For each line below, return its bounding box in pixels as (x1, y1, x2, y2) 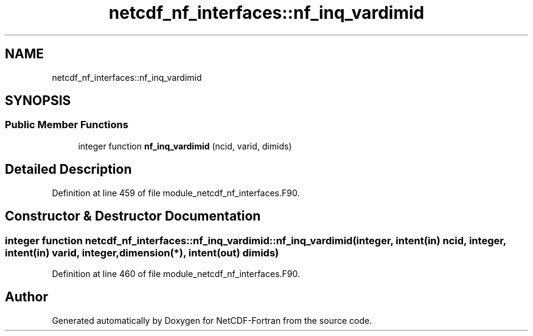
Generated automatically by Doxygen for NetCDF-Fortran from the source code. (52, 315, 372, 326)
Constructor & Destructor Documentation (5, 208, 261, 224)
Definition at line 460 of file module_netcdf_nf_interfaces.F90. (52, 268, 301, 279)
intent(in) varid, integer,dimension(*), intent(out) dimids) (5, 246, 279, 259)
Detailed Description (5, 162, 132, 177)
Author (5, 289, 48, 305)
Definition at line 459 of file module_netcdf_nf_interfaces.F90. (52, 187, 300, 198)
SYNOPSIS (5, 93, 71, 109)
